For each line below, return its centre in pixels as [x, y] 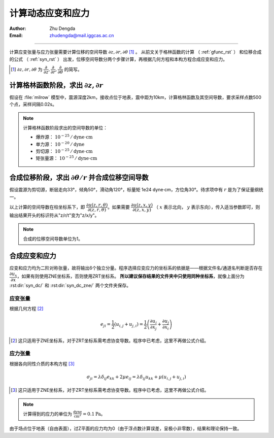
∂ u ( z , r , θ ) [97, 205]
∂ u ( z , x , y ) [142, 205]
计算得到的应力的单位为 [47, 414]
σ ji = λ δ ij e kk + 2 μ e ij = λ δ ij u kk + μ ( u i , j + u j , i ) [136, 377]
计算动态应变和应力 [49, 13]
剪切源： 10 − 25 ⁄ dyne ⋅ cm [64, 151]
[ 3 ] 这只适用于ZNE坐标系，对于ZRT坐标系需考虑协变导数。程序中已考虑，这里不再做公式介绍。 [110, 390]
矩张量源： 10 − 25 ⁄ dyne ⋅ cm [66, 158]
